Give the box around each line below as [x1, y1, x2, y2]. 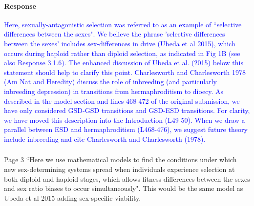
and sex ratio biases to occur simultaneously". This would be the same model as [4, 183, 243, 193]
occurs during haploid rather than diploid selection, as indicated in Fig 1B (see [4, 48, 240, 58]
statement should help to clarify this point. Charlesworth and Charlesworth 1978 [4, 67, 246, 77]
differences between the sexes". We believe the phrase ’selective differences [4, 29, 225, 39]
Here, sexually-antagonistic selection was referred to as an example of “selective [4, 19, 242, 29]
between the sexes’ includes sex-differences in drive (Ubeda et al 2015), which [4, 38, 235, 48]
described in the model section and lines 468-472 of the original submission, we [4, 95, 240, 106]
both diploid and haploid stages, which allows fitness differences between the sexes [4, 173, 250, 184]
